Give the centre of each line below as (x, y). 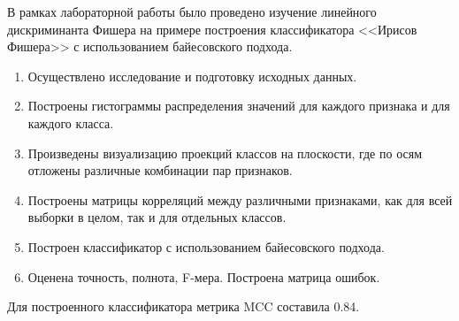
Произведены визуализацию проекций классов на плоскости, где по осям (225, 153)
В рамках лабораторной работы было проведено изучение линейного (192, 11)
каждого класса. (71, 122)
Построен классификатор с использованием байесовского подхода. (206, 246)
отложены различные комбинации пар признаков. (160, 170)
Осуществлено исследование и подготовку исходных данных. (192, 76)
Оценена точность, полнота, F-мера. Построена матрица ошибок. (204, 276)
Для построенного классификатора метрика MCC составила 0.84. (184, 306)
